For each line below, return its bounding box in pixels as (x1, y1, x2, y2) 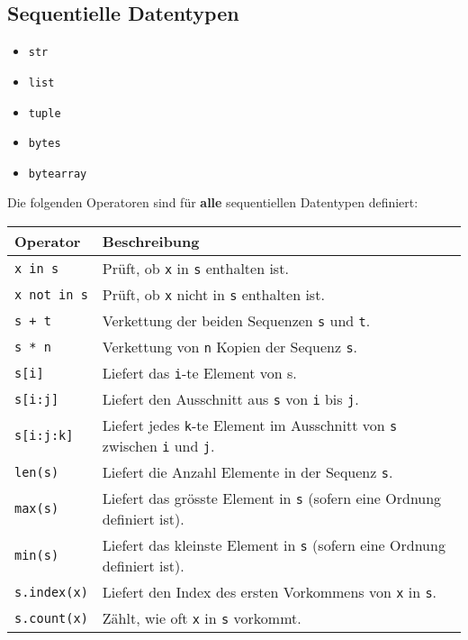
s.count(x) (14, 610, 88, 626)
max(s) (14, 501, 59, 517)
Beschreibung (102, 231, 200, 252)
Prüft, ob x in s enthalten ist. (102, 258, 289, 279)
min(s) (14, 548, 59, 563)
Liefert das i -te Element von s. (102, 362, 297, 384)
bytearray (28, 167, 87, 180)
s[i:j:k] (14, 428, 74, 443)
